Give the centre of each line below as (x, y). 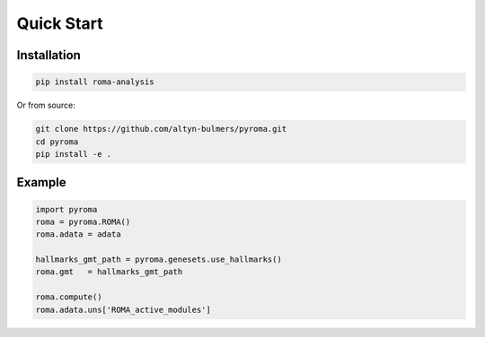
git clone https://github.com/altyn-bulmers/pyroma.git (161, 129)
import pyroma (66, 209)
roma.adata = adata (78, 234)
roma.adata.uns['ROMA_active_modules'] (123, 310)
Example (41, 182)
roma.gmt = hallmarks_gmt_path (109, 272)
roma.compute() (69, 297)
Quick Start (60, 23)
